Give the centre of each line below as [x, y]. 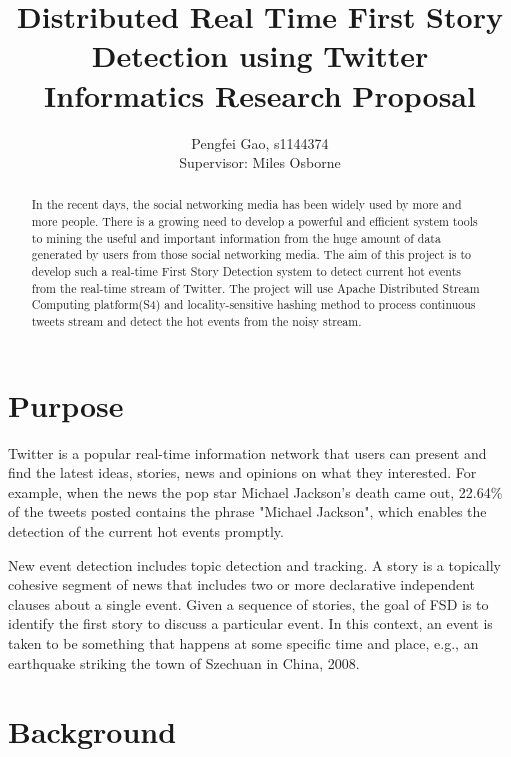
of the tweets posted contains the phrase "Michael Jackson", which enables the [247, 511]
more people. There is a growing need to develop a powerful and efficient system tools [254, 221]
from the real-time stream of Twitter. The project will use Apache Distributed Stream [255, 287]
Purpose [66, 404]
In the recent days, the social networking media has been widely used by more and [246, 204]
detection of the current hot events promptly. [146, 531]
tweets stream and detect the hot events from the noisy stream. [196, 321]
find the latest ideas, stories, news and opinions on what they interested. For [242, 472]
